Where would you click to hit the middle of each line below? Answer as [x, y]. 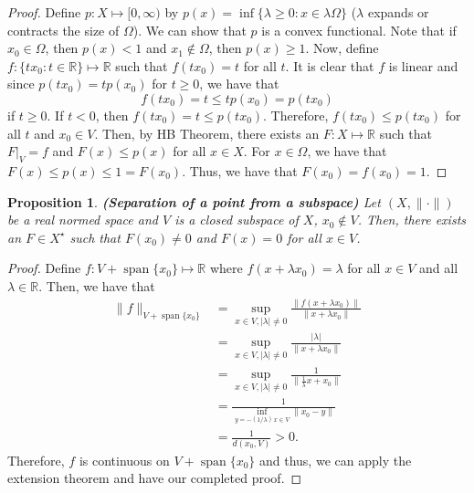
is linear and [423, 65]
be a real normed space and [83, 220]
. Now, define [342, 48]
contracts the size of [63, 30]
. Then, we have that [97, 285]
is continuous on [124, 460]
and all [439, 268]
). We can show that [190, 30]
